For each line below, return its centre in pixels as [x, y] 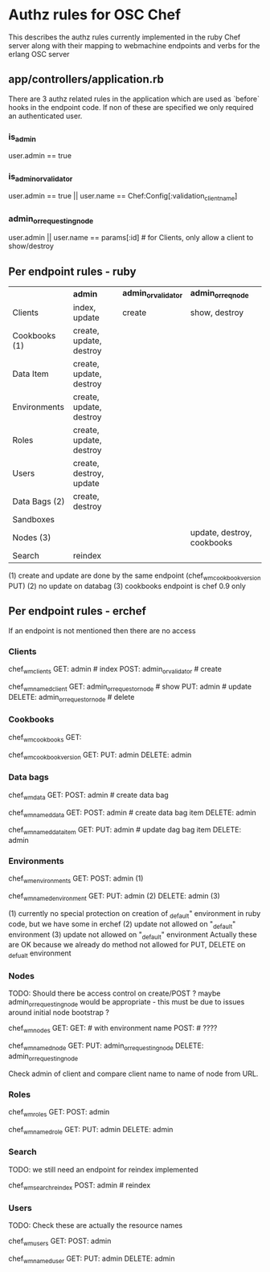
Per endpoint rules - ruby [72, 271]
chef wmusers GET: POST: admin [60, 1241]
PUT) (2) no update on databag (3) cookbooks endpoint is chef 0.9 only [127, 586]
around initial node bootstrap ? [59, 1012]
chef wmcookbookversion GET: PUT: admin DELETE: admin [100, 755]
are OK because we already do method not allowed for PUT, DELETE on [127, 945]
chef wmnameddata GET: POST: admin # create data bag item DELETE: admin [133, 813]
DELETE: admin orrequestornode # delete [72, 698]
